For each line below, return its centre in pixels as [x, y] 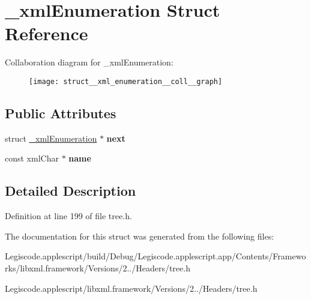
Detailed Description [71, 191]
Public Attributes [61, 113]
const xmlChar [32, 158]
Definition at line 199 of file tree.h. [68, 216]
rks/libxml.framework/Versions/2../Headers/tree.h [98, 267]
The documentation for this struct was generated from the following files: [140, 236]
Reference [47, 33]
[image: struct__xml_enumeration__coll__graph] [126, 81]
